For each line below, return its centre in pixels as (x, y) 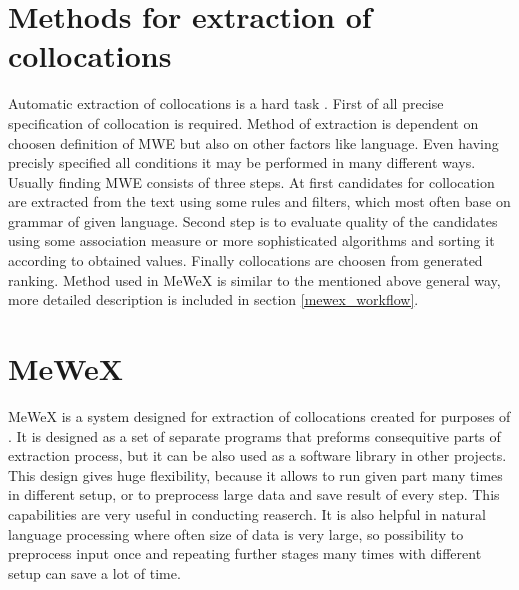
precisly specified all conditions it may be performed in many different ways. (242, 162)
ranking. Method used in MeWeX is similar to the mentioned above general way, (254, 279)
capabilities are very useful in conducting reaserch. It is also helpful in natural (247, 513)
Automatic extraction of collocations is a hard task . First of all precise (226, 103)
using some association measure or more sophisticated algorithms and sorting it (251, 240)
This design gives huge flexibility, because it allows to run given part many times (255, 474)
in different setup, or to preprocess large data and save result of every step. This (254, 494)
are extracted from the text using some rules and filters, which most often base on (259, 201)
